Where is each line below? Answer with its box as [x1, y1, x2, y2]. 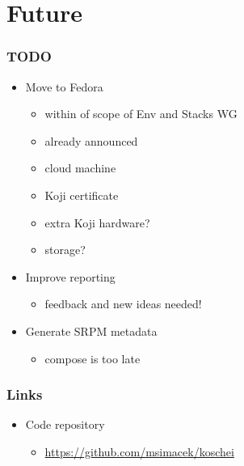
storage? [44, 241, 86, 258]
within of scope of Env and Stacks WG [44, 105, 238, 122]
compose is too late [44, 349, 141, 366]
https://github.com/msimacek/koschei [44, 443, 234, 460]
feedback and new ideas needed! [44, 295, 202, 312]
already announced [44, 132, 138, 149]
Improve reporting [25, 268, 116, 285]
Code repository [25, 416, 105, 433]
